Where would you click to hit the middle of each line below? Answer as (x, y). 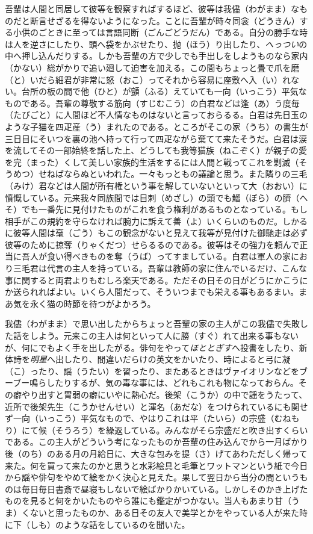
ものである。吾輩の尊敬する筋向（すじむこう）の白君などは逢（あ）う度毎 (152, 103)
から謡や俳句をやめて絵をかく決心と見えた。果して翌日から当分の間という (152, 477)
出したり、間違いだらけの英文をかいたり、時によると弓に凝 (173, 359)
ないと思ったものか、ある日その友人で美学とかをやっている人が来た (165, 512)
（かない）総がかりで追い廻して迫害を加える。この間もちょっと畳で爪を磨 (152, 67)
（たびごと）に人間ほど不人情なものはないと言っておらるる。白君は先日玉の (156, 115)
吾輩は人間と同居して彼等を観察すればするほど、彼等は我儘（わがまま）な (152, 8)
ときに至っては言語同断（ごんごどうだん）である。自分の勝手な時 (177, 32)
